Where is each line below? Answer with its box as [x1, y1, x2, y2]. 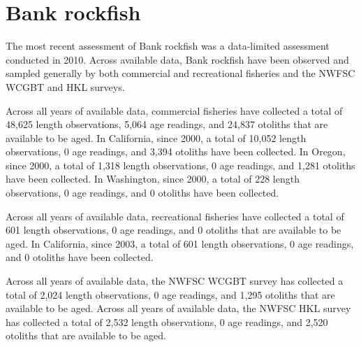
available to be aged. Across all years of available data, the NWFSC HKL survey [6, 301, 351, 316]
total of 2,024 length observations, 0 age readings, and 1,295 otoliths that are [6, 287, 335, 302]
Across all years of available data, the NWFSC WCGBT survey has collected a [6, 274, 344, 288]
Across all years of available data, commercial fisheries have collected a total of [6, 103, 343, 118]
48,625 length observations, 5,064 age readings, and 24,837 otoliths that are [6, 117, 328, 132]
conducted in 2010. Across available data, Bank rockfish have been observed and [6, 52, 349, 66]
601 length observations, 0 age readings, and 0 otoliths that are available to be [6, 222, 341, 237]
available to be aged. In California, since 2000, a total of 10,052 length [6, 130, 307, 145]
